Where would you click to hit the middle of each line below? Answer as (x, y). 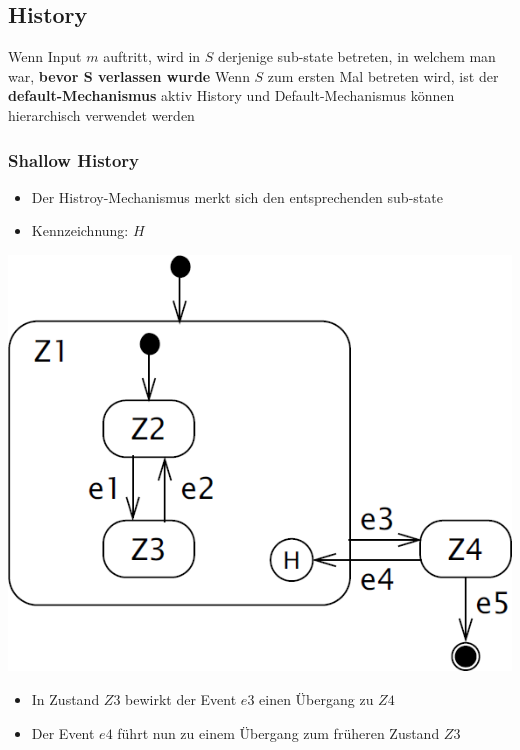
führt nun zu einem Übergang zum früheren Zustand (278, 732)
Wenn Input (45, 56)
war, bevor (43, 75)
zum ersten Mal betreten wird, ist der (383, 75)
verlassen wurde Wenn (173, 75)
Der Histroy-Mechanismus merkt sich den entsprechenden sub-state (237, 196)
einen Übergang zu (316, 699)
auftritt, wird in (152, 56)
